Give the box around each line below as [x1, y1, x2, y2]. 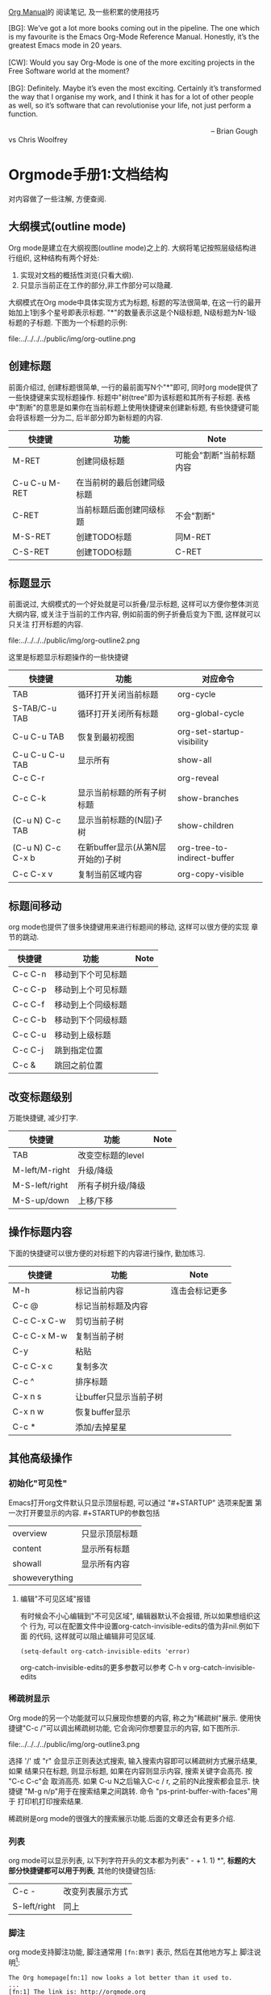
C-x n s [12, 1390, 42, 1402]
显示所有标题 [81, 1543, 131, 1554]
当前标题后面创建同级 [76, 504, 157, 515]
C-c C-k [12, 793, 47, 804]
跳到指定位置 [54, 1045, 103, 1057]
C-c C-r [12, 773, 45, 784]
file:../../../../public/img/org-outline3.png [8, 1739, 140, 1748]
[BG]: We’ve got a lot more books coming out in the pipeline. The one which [8, 23, 261, 32]
